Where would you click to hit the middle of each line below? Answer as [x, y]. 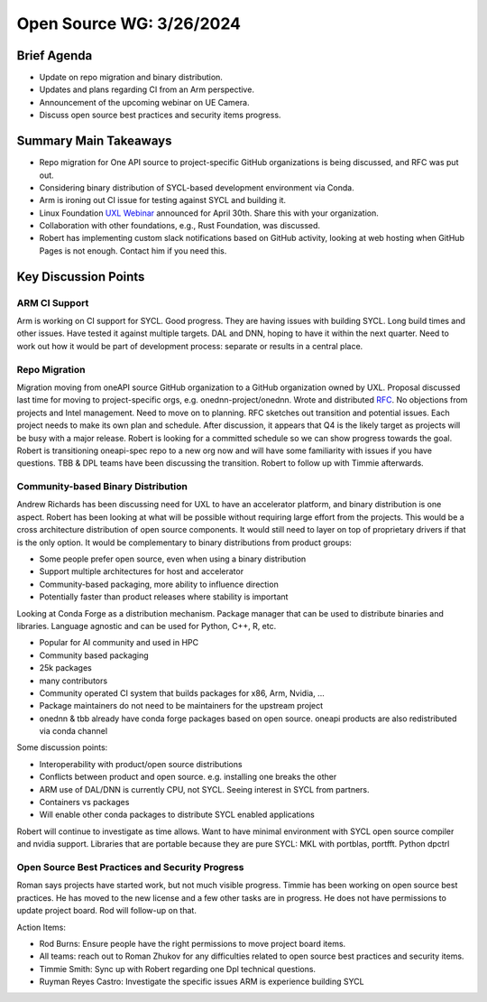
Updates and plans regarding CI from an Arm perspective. [147, 89]
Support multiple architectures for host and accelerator [141, 571]
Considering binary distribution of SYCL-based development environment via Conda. [197, 187]
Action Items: [41, 927]
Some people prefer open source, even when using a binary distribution [173, 559]
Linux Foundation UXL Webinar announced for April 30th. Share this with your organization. [209, 213]
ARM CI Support [53, 302]
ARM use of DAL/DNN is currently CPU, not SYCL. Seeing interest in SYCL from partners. [204, 789]
